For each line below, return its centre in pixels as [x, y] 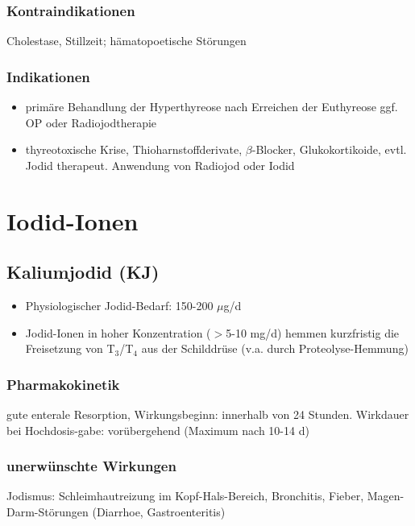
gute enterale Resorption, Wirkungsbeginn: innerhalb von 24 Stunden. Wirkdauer [208, 414]
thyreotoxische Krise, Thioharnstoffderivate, [134, 149]
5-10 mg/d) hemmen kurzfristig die [313, 332]
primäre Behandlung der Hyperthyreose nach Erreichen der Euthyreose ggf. [212, 107]
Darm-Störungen [48, 511]
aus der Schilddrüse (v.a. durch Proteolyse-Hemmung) [275, 348]
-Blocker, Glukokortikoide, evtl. [329, 149]
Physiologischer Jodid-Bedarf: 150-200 [119, 305]
